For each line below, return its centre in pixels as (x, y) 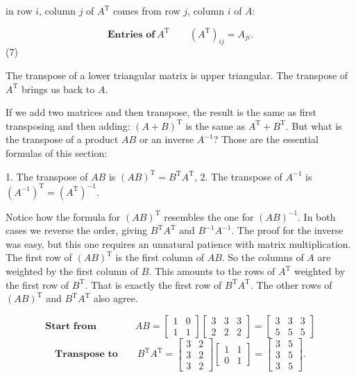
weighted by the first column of (72, 271)
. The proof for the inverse (287, 230)
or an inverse (167, 139)
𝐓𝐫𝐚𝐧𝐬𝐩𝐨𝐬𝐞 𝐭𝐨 (86, 354)
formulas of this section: (57, 152)
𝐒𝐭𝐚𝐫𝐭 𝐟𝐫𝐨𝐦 (71, 326)
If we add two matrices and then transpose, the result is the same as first (161, 112)
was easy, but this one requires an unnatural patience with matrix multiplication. (178, 243)
